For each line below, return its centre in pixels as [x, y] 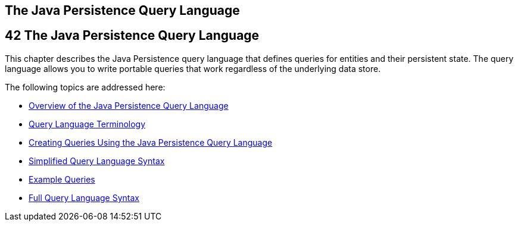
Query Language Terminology [87, 124]
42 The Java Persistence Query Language [132, 36]
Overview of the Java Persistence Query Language [129, 105]
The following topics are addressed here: [85, 87]
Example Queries [62, 179]
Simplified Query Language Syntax [97, 161]
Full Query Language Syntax [84, 197]
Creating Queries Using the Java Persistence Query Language [151, 142]
